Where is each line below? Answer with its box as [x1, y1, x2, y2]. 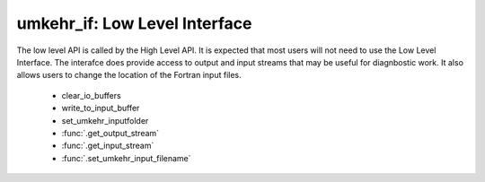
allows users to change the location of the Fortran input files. [16, 70, 242, 81]
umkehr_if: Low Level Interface [16, 13, 252, 33]
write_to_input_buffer [61, 103, 140, 114]
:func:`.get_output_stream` [61, 127, 160, 138]
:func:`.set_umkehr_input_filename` [61, 152, 192, 163]
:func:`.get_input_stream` [61, 140, 154, 152]
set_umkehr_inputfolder [61, 115, 149, 126]
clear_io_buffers [61, 90, 121, 100]
